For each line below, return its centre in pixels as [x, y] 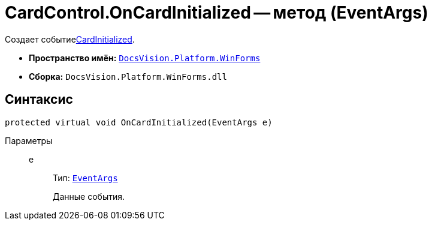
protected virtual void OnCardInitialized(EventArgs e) [139, 122]
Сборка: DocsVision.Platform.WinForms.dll [128, 76]
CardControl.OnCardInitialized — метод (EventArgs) [217, 13]
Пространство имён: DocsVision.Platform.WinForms [145, 58]
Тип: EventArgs [85, 178]
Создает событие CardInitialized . [70, 39]
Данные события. [89, 196]
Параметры [29, 140]
